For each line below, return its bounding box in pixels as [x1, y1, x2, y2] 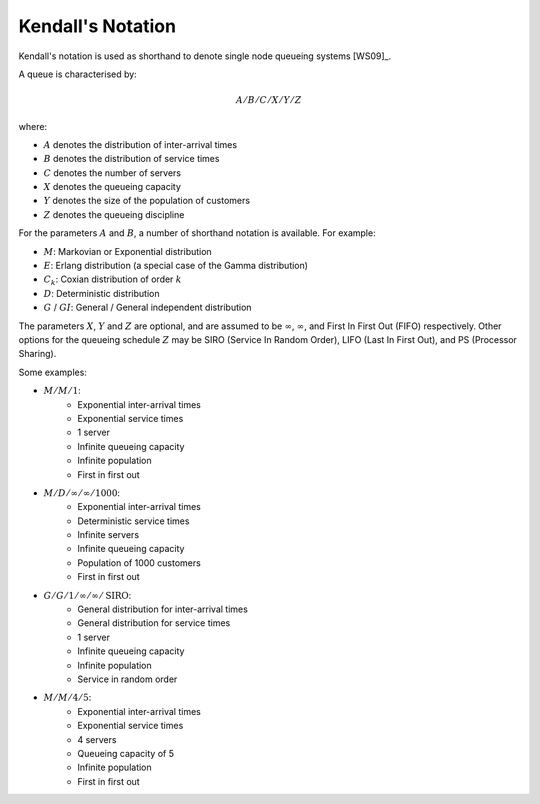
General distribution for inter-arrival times [77, 603, 249, 615]
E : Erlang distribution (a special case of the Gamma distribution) [43, 260, 309, 272]
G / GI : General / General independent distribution [43, 301, 252, 314]
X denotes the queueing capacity [43, 181, 182, 193]
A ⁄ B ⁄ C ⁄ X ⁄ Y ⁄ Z [235, 95, 302, 106]
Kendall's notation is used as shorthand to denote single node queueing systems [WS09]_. [18, 50, 392, 62]
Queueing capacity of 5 [77, 747, 175, 759]
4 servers [77, 733, 117, 745]
